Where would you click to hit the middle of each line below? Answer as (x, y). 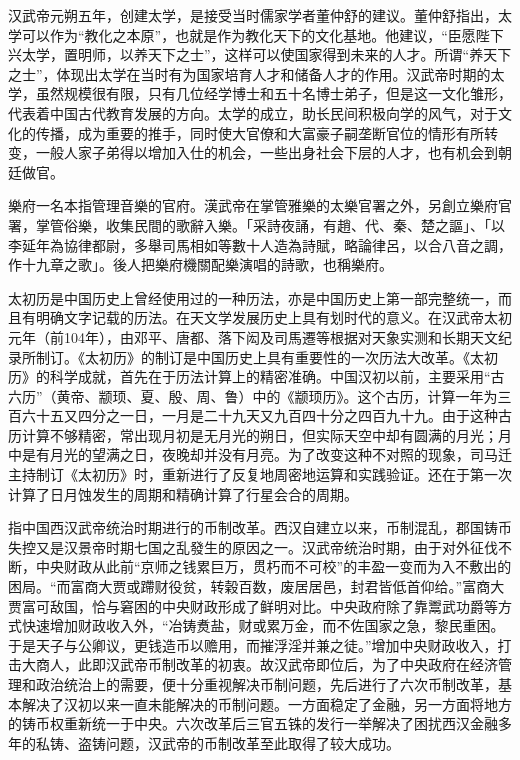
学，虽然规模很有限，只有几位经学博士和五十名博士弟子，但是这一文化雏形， (260, 93)
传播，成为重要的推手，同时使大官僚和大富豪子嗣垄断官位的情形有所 (259, 132)
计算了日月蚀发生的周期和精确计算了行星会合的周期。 (183, 493)
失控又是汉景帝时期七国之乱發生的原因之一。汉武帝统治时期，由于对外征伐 (253, 546)
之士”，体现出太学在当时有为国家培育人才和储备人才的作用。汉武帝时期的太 (256, 73)
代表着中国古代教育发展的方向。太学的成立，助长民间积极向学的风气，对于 (253, 112)
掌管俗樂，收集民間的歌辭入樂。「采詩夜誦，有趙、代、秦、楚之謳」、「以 (270, 224)
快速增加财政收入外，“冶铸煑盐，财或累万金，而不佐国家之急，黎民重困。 (263, 625)
